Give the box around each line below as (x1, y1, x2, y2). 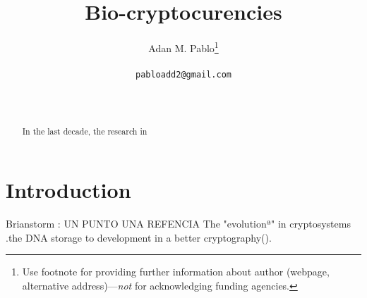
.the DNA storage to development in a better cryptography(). (6, 230, 272, 244)
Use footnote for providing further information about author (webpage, (22, 264, 330, 279)
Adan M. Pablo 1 (148, 39, 219, 55)
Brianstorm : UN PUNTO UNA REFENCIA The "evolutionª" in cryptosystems (6, 216, 351, 231)
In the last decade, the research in (22, 125, 148, 137)
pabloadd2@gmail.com (135, 69, 232, 80)
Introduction (6, 175, 131, 204)
